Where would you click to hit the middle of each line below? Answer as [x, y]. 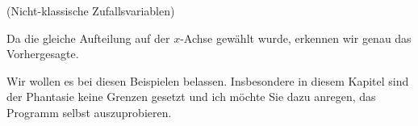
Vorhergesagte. [43, 54]
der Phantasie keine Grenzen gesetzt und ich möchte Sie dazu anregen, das [191, 97]
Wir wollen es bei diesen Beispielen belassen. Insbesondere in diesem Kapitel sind [208, 80]
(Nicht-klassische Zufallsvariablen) [91, 10]
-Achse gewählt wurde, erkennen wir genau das [296, 38]
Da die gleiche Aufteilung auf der [88, 38]
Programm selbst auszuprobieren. [89, 112]
